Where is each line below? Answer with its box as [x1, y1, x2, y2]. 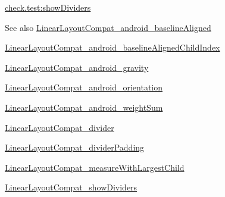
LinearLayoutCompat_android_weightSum [5, 101, 163, 113]
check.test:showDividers [5, 1, 91, 13]
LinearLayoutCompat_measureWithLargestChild [5, 161, 185, 173]
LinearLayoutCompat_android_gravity [5, 61, 149, 73]
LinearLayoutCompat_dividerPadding [5, 141, 145, 154]
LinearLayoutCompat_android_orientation [5, 81, 163, 93]
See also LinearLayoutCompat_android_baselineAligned [5, 21, 211, 33]
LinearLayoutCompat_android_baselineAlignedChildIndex [5, 41, 220, 54]
